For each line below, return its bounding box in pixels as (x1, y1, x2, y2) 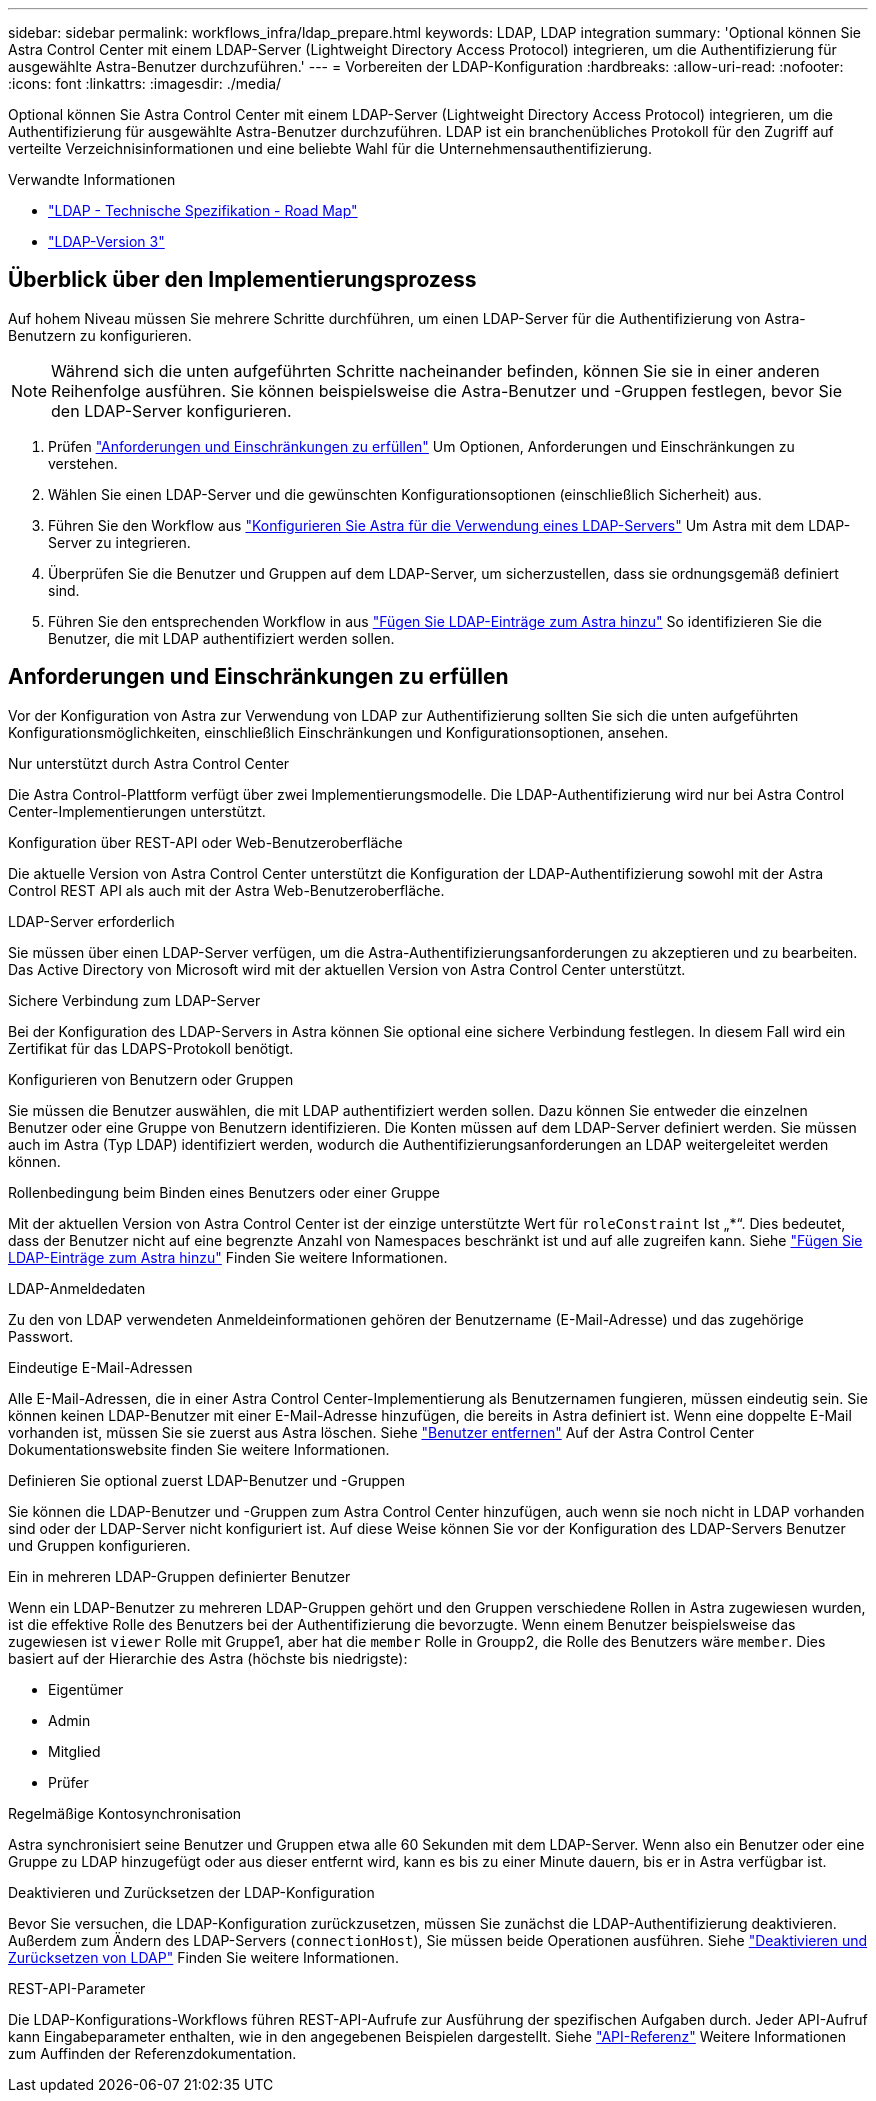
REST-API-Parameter (8, 1979, 146, 1997)
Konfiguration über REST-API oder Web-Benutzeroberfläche (8, 833, 403, 851)
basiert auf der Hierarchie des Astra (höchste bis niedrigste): (8, 1649, 408, 1667)
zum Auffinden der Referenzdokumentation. (8, 2044, 297, 2062)
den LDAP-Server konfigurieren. (51, 400, 292, 421)
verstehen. (48, 454, 118, 472)
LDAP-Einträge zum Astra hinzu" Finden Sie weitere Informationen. (8, 1248, 448, 1266)
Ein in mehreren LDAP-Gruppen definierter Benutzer (8, 1567, 351, 1585)
